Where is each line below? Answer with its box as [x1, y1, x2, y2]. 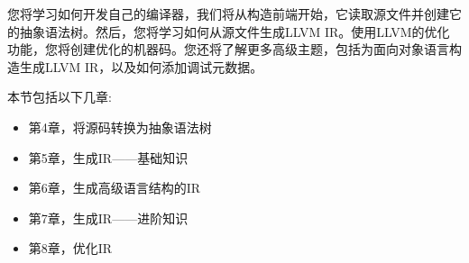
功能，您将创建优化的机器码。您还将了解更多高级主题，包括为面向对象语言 [7, 40, 449, 59]
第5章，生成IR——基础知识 [28, 148, 189, 167]
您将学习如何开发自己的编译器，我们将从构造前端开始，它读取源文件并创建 [7, 5, 449, 23]
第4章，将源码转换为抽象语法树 [28, 117, 212, 136]
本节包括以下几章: [7, 87, 112, 106]
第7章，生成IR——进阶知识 [28, 208, 189, 227]
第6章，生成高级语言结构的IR [28, 178, 201, 197]
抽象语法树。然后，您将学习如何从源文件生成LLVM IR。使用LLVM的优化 [19, 22, 450, 41]
